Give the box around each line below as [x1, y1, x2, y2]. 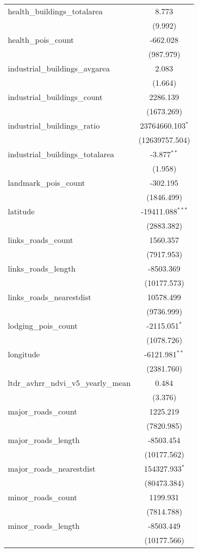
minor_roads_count [8, 491, 78, 503]
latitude [8, 206, 35, 217]
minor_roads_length [8, 520, 80, 531]
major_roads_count [8, 406, 78, 417]
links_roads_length [8, 263, 76, 274]
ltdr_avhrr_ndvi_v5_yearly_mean [8, 377, 131, 388]
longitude [8, 348, 40, 360]
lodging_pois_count [8, 320, 78, 331]
